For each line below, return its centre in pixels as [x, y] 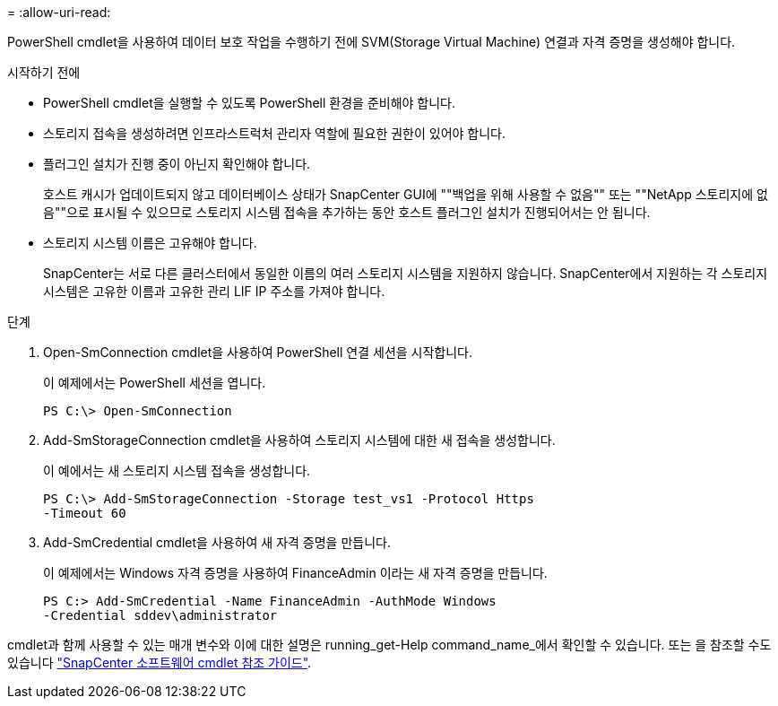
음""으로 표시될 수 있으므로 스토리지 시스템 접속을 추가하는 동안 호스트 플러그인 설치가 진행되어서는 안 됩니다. [347, 212]
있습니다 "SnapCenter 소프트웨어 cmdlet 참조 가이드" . [160, 662]
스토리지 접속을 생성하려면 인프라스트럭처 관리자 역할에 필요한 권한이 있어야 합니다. [275, 133]
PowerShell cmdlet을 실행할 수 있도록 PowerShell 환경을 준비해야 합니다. [250, 103]
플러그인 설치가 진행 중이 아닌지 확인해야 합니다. [177, 164]
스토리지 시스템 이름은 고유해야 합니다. [150, 243]
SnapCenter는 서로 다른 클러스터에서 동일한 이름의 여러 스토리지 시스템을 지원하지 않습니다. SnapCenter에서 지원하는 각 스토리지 [406, 273]
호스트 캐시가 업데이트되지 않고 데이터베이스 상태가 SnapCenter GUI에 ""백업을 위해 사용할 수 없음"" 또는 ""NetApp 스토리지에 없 [406, 194]
